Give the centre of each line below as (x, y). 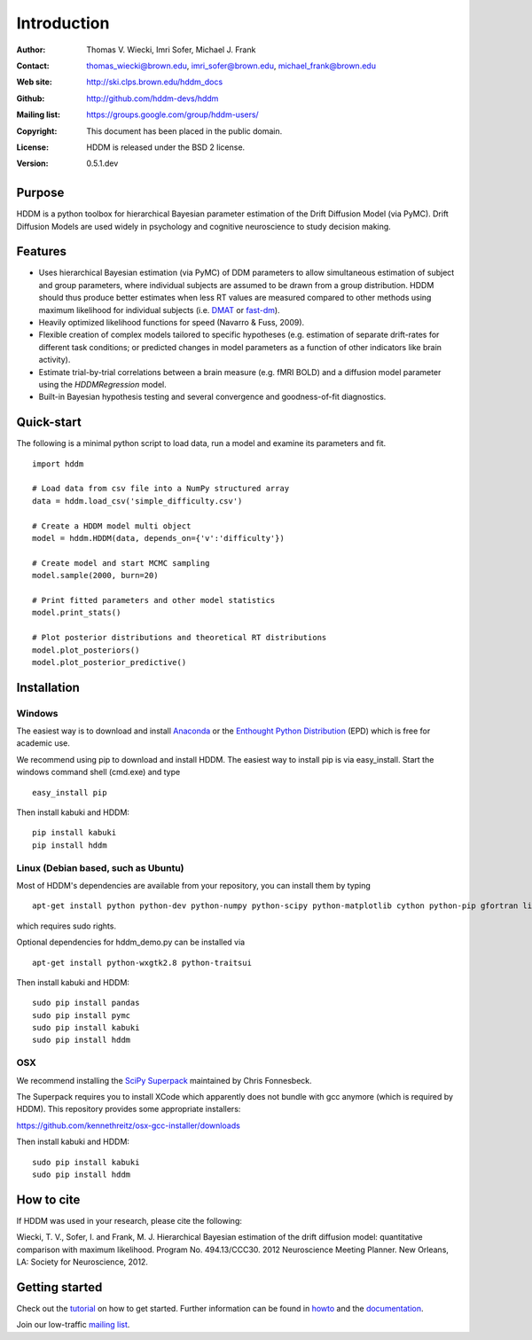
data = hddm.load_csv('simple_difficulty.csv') (137, 501)
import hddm (58, 464)
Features (41, 251)
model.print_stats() (77, 613)
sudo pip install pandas (86, 1003)
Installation (48, 687)
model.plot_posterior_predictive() (110, 662)
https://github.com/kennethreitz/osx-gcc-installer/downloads (129, 1125)
